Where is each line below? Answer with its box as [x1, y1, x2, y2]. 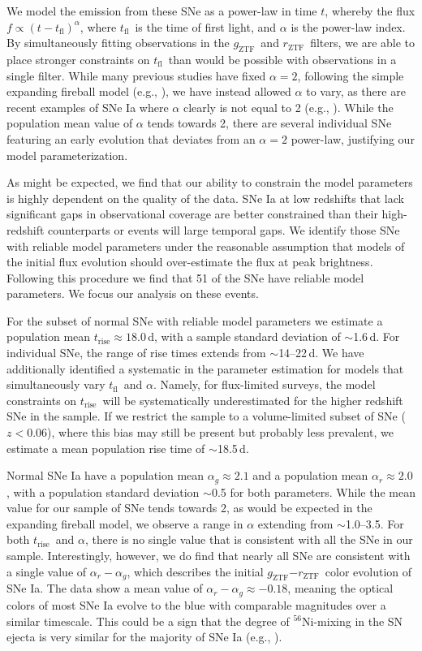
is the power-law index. [291, 18, 406, 35]
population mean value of [6, 114, 133, 131]
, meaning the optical [287, 580, 394, 597]
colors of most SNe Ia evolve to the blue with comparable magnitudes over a [6, 596, 386, 613]
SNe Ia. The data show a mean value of [6, 580, 203, 597]
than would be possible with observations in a [168, 50, 397, 67]
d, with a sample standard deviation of [148, 328, 341, 345]
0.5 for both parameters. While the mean [211, 483, 416, 500]
